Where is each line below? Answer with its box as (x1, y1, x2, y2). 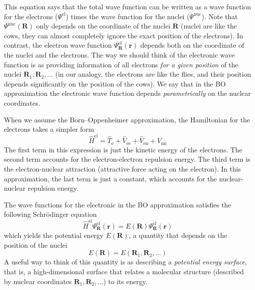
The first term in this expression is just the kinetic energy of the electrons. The (4, 144, 242, 154)
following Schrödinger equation (4, 209, 97, 219)
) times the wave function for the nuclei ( (65, 11, 190, 21)
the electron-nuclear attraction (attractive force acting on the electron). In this (4, 164, 241, 174)
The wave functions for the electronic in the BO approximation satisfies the (4, 199, 231, 209)
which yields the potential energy (4, 230, 104, 240)
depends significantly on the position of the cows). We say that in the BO (4, 78, 226, 88)
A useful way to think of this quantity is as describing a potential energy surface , (4, 257, 247, 267)
